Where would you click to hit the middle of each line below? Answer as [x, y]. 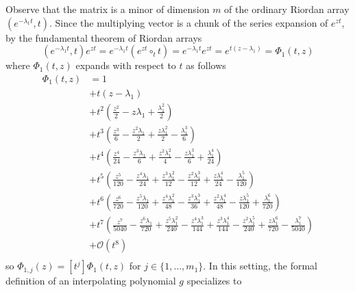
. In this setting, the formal [260, 266]
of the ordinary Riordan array [287, 9]
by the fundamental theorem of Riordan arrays [104, 37]
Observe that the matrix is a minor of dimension [108, 9]
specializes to [214, 281]
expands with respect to [126, 65]
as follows [206, 65]
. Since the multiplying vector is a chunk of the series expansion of [189, 22]
